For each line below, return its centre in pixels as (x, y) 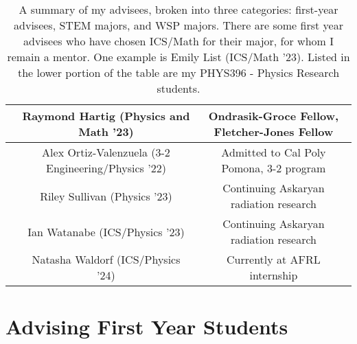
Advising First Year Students (147, 326)
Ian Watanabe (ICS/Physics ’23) (106, 231)
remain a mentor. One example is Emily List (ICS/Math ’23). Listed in (178, 57)
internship (274, 275)
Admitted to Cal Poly (274, 152)
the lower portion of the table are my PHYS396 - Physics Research (178, 72)
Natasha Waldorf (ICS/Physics (106, 259)
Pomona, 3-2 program (274, 168)
